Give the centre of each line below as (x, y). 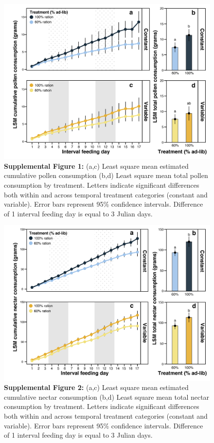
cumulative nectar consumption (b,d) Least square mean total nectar (107, 397)
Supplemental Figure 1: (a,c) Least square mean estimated (96, 166)
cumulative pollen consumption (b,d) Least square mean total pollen (106, 175)
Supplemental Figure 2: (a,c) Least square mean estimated (96, 387)
